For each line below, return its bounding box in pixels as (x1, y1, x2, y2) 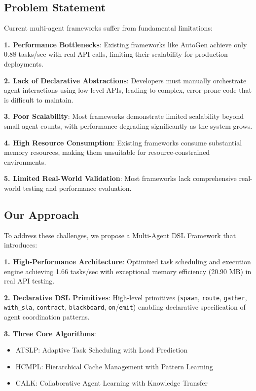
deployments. (4, 58, 43, 69)
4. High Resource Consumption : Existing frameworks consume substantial (4, 137, 242, 147)
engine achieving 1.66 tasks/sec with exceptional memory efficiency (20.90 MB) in (4, 266, 252, 276)
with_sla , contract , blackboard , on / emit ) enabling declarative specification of (4, 302, 246, 312)
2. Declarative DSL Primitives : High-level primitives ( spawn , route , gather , (4, 292, 247, 302)
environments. (4, 156, 46, 167)
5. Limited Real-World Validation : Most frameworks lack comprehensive (4, 173, 237, 183)
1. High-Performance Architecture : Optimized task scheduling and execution (4, 256, 251, 266)
